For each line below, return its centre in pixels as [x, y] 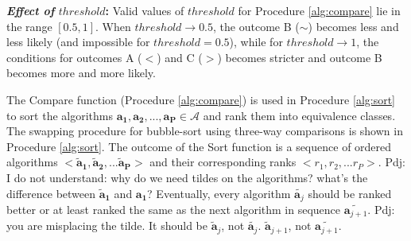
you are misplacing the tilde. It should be [107, 225]
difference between [51, 193]
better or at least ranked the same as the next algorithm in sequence [174, 209]
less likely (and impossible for [78, 42]
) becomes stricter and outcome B [300, 57]
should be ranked [350, 193]
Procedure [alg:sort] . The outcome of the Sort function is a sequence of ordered [199, 146]
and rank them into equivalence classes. [299, 115]
